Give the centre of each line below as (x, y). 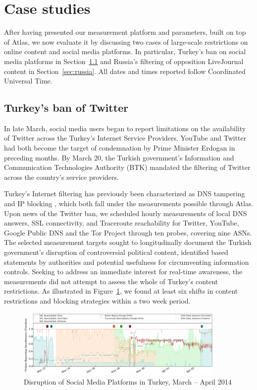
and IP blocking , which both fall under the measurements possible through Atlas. (129, 203)
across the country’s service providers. (61, 177)
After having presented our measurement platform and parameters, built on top (125, 32)
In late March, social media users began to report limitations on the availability (125, 128)
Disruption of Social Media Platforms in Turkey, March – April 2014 (128, 381)
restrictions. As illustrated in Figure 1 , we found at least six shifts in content (121, 291)
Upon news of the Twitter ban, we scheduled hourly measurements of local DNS (126, 213)
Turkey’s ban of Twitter (66, 108)
